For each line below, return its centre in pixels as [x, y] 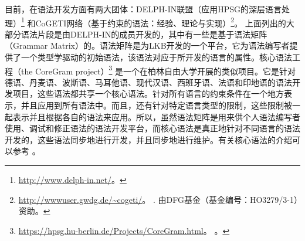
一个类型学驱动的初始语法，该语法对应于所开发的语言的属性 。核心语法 [156, 57]
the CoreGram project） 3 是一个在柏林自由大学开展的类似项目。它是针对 [158, 70]
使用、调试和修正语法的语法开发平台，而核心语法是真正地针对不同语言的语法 [152, 128]
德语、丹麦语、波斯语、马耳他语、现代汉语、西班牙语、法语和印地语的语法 [148, 82]
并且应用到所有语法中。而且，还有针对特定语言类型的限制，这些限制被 [156, 105]
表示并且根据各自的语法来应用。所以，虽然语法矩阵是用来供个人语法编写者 [156, 116]
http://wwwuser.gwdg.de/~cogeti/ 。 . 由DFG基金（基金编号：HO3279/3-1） [158, 199]
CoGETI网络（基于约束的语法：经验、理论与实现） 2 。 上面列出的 [161, 22]
